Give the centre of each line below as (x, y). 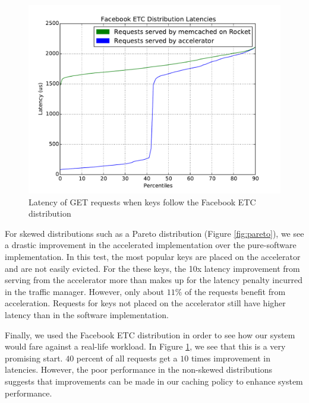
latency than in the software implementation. (87, 314)
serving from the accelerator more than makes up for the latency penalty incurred (154, 280)
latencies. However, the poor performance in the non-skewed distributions (139, 369)
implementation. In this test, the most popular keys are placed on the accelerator (153, 256)
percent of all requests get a (127, 358)
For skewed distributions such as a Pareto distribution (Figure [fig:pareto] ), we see (154, 233)
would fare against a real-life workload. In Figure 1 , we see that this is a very (145, 346)
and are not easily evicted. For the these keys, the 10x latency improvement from (152, 268)
